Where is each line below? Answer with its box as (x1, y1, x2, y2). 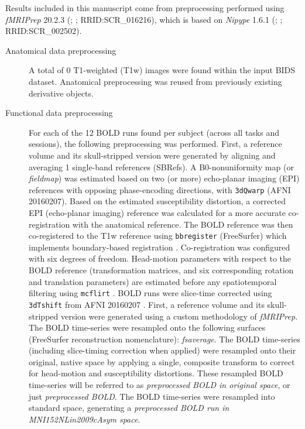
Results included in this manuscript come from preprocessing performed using (5, 2, 285, 13)
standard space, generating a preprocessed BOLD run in (29, 401, 229, 414)
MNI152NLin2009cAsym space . (29, 413, 140, 425)
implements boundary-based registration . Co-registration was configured (29, 241, 290, 253)
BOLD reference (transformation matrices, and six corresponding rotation (29, 264, 294, 276)
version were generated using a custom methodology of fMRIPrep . (60, 310, 298, 322)
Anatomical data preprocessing (5, 44, 116, 56)
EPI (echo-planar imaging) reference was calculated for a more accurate (29, 206, 286, 218)
